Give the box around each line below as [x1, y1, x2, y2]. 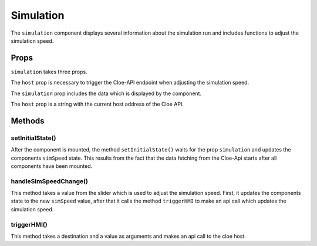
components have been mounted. [11, 162, 93, 170]
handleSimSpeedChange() [11, 177, 88, 185]
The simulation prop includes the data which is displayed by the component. [11, 90, 202, 97]
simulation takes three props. [11, 68, 87, 75]
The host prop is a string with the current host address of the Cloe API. [11, 100, 184, 108]
